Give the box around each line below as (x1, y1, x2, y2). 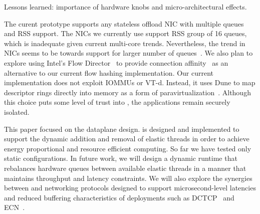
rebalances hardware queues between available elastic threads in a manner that (4, 162, 246, 173)
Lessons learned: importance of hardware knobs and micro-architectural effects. (4, 2, 247, 12)
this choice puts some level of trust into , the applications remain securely (4, 97, 230, 107)
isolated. (4, 106, 30, 117)
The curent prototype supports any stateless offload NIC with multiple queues (4, 18, 244, 29)
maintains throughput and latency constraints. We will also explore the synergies (4, 172, 252, 183)
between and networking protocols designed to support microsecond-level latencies (4, 182, 256, 193)
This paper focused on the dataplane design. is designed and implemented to (4, 123, 239, 134)
